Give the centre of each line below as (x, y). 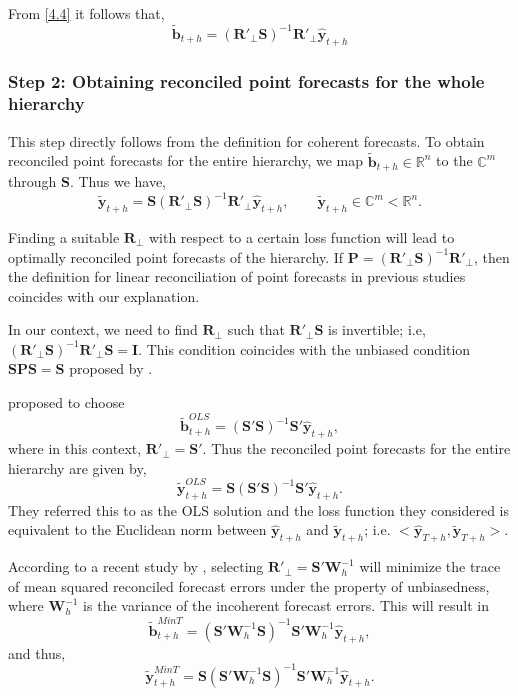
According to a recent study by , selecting (136, 566)
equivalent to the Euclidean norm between (137, 529)
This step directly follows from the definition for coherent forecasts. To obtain (246, 140)
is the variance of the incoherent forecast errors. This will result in (286, 605)
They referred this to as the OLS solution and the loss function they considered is (259, 509)
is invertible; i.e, (377, 329)
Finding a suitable (64, 236)
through (32, 181)
